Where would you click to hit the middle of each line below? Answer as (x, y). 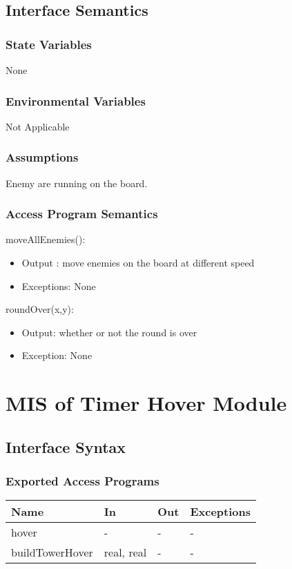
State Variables (49, 44)
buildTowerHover (52, 552)
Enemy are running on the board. (77, 183)
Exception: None (57, 355)
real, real (125, 552)
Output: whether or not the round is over (109, 332)
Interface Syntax (66, 446)
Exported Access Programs (82, 481)
